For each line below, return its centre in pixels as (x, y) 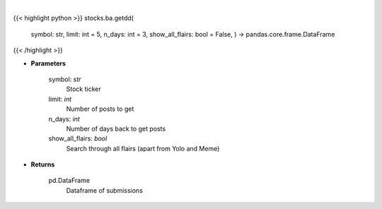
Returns (43, 165)
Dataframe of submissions (104, 190)
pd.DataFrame (69, 181)
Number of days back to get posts (116, 129)
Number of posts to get (100, 109)
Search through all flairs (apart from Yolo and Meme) (143, 148)
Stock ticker (84, 89)
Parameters (48, 63)
